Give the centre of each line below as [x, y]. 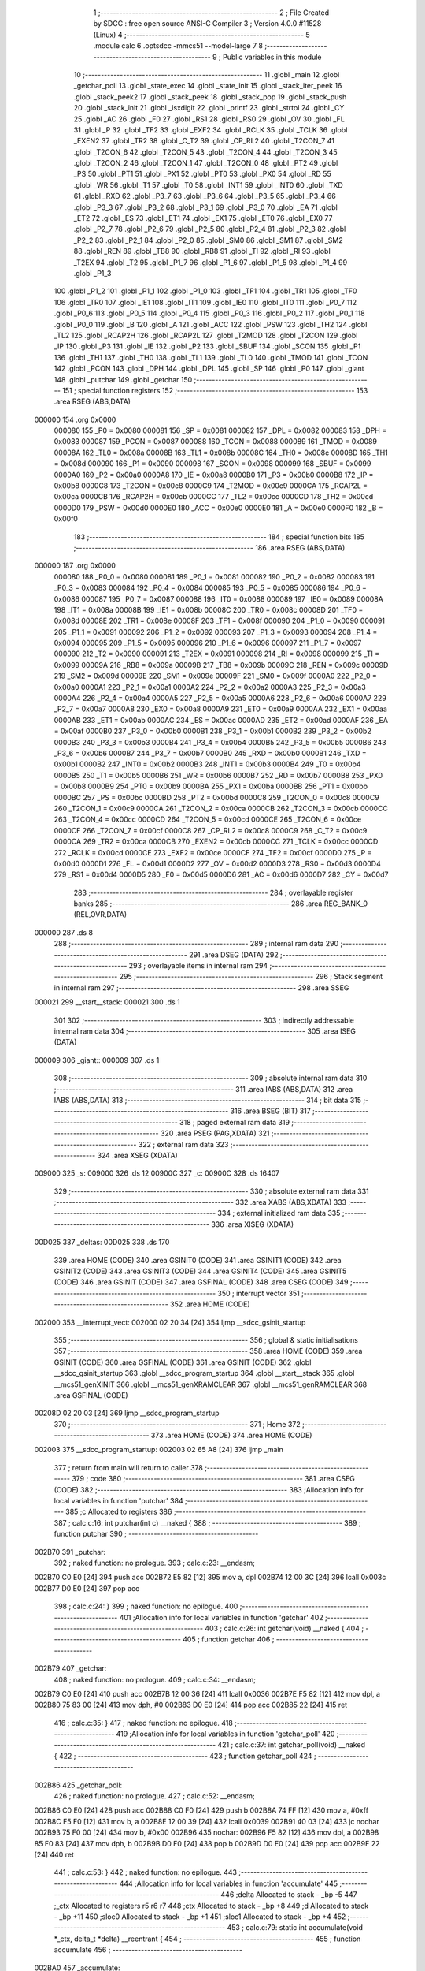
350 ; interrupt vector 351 [259, 1293]
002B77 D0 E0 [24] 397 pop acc [87, 1588]
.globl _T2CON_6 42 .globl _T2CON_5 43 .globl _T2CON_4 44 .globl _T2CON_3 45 [205, 152]
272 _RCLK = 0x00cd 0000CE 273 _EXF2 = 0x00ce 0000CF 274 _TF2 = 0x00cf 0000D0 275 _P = [213, 852]
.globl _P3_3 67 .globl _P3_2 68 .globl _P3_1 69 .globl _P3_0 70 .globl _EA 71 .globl [205, 207]
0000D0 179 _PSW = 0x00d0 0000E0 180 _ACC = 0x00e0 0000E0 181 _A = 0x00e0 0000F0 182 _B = [218, 508]
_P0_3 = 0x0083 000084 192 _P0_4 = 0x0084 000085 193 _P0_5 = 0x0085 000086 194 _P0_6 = [211, 588]
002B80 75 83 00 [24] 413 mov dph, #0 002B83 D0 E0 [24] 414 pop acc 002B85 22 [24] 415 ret [191, 1705]
